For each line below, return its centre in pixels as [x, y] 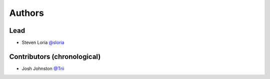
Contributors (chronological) [55, 56]
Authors [27, 13]
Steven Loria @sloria [43, 43]
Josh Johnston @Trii [43, 68]
